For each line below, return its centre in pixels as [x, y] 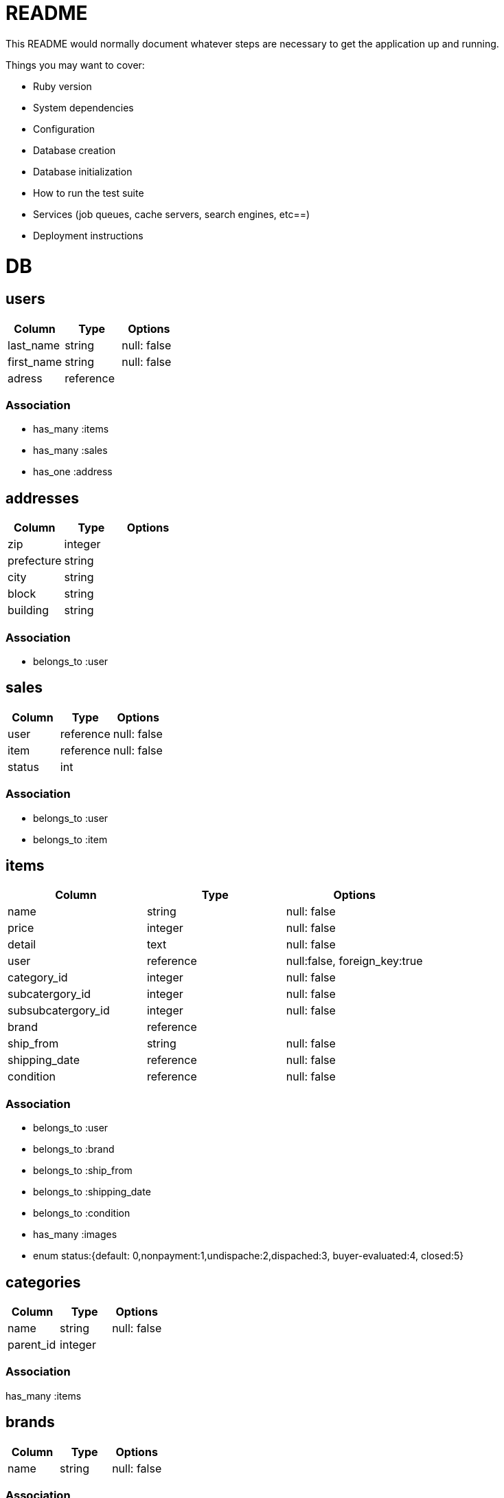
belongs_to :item [70, 839]
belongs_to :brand [74, 1149]
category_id [38, 978]
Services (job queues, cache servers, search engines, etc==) [172, 214]
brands [30, 1422]
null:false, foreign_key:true [354, 961]
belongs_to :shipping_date [92, 1192]
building [28, 610]
